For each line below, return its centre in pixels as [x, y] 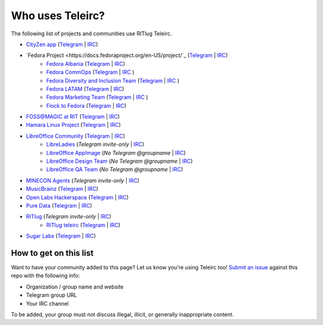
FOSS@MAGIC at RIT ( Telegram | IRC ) [73, 117]
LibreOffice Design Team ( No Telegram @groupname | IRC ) [120, 161]
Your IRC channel [47, 303]
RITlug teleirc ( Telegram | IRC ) [83, 225]
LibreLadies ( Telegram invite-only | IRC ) [95, 144]
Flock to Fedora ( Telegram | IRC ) [86, 105]
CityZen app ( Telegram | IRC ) [62, 44]
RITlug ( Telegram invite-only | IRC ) [69, 217]
